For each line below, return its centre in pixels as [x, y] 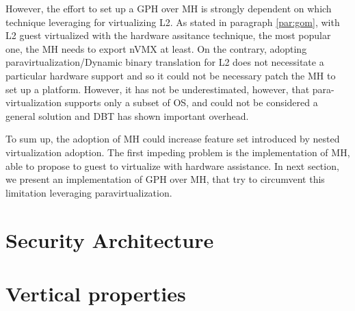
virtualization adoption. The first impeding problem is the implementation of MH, [178, 152]
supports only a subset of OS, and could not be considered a [191, 102]
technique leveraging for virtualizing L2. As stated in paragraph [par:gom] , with [173, 22]
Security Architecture [110, 239]
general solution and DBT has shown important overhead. [127, 115]
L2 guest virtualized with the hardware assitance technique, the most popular [168, 35]
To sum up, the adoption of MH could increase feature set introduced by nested [173, 139]
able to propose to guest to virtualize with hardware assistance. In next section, [172, 165]
